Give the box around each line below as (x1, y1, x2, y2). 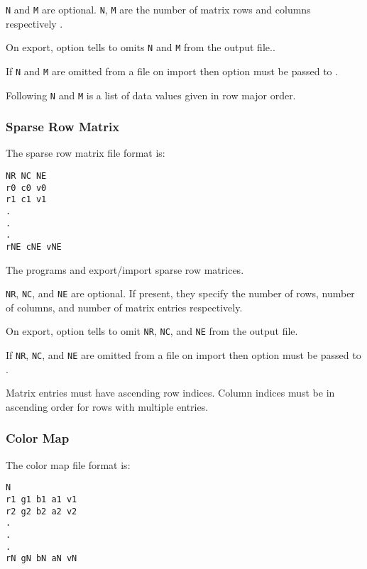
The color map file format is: (6, 457, 131, 472)
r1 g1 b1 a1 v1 (6, 495, 77, 505)
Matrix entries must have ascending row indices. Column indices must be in (6, 385, 335, 400)
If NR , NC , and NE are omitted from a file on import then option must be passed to (6, 348, 361, 363)
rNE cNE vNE (6, 241, 62, 252)
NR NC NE (6, 171, 47, 182)
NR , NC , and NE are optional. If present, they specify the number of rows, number (6, 286, 355, 301)
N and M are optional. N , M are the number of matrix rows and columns (6, 2, 311, 16)
